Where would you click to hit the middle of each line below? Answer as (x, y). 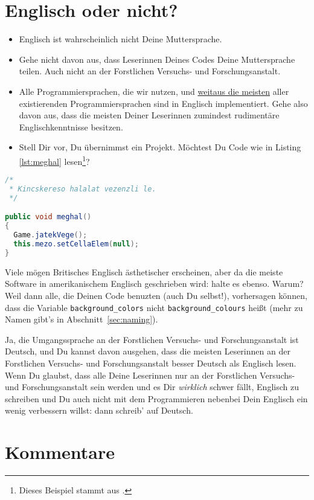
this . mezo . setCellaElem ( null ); (76, 244)
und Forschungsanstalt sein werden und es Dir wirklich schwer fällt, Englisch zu (152, 387)
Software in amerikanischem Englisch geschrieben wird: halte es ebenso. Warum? (154, 284)
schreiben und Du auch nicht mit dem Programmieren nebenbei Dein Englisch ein (156, 398)
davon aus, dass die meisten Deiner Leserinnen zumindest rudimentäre (149, 115)
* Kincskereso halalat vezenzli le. (83, 189)
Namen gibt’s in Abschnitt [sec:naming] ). (82, 319)
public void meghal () (48, 217)
